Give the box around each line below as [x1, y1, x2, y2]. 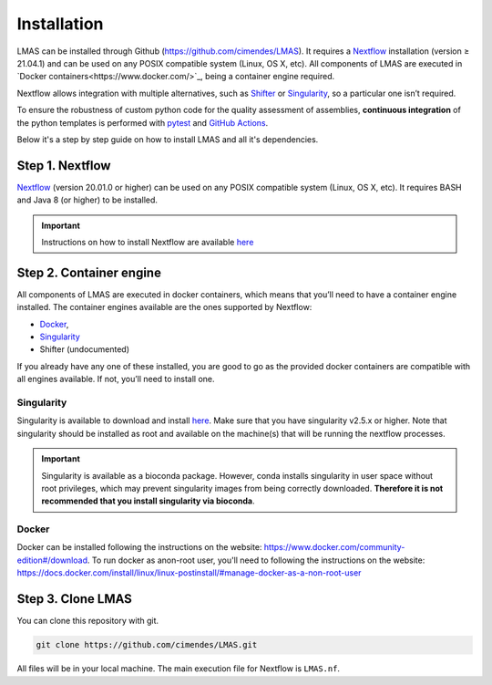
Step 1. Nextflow [16, 158, 111, 173]
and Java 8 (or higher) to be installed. [16, 194, 159, 205]
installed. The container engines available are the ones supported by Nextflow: [16, 302, 313, 313]
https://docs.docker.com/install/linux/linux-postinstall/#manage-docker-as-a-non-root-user [16, 567, 362, 578]
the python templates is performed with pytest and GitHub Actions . [16, 117, 269, 128]
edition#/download [16, 555, 88, 566]
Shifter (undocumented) [39, 344, 130, 355]
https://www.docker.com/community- [263, 542, 405, 553]
